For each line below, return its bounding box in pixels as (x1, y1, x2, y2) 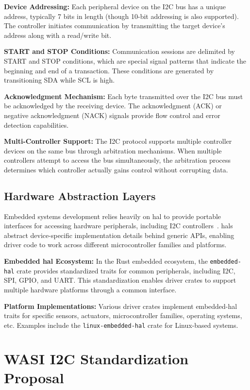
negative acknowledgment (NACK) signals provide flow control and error (4, 110, 220, 120)
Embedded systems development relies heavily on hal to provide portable (4, 211, 221, 221)
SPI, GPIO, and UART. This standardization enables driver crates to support (4, 275, 236, 285)
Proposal (4, 367, 64, 387)
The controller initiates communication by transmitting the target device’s (4, 20, 225, 31)
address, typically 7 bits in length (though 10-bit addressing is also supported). (4, 11, 239, 21)
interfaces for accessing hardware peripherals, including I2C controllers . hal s (4, 220, 233, 231)
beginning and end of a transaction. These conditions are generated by (4, 65, 214, 75)
